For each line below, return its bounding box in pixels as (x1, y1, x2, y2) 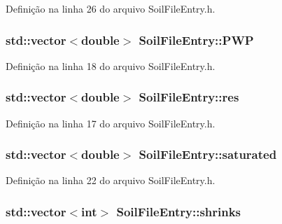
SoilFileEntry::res (139, 88, 239, 106)
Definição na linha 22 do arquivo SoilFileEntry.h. (6, 173, 216, 188)
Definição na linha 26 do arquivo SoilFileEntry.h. (6, 1, 216, 15)
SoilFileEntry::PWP (139, 31, 254, 48)
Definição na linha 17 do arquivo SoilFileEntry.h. (6, 115, 216, 130)
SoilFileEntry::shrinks (116, 202, 241, 220)
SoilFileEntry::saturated (139, 146, 277, 163)
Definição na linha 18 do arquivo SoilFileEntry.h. (6, 58, 216, 73)
